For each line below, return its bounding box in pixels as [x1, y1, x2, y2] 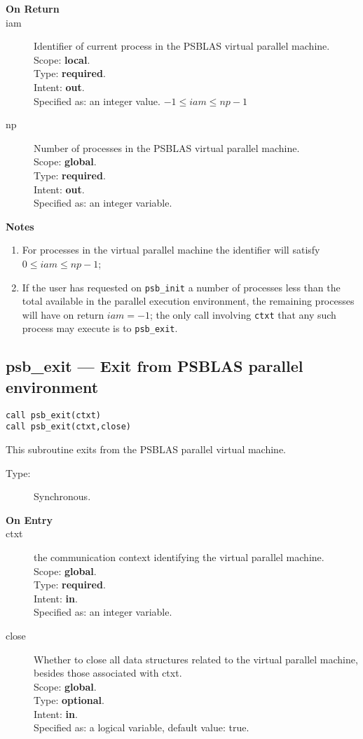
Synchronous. [34, 489, 91, 504]
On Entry [6, 512, 53, 527]
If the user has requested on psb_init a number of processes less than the [22, 279, 341, 294]
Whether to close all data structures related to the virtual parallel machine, [34, 651, 358, 666]
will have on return [22, 307, 104, 322]
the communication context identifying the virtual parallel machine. [34, 549, 324, 564]
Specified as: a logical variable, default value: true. [34, 720, 249, 735]
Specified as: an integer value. [34, 93, 160, 108]
